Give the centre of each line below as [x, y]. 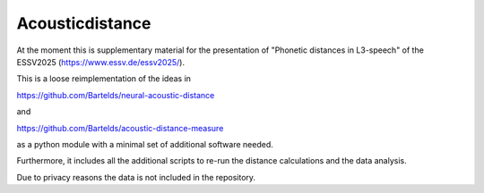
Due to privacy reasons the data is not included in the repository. [136, 177]
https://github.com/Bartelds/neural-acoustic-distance [116, 95]
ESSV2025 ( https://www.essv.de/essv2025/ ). [101, 62]
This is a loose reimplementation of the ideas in [104, 79]
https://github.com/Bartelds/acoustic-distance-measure [120, 128]
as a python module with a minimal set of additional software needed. [145, 144]
